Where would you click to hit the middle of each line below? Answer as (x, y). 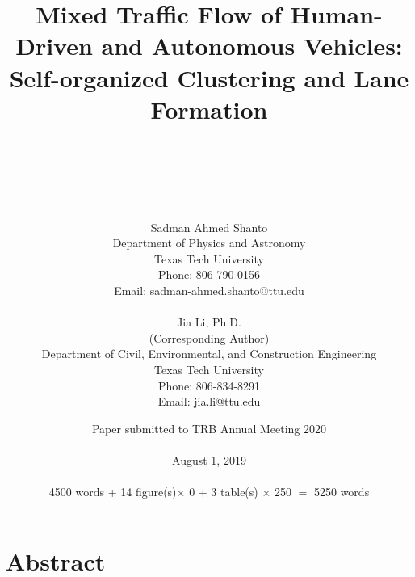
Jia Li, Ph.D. (209, 322)
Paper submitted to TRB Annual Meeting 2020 (209, 428)
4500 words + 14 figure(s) (113, 492)
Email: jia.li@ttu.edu (209, 401)
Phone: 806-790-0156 (209, 274)
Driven (54, 46)
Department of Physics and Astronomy (209, 243)
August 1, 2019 (209, 459)
